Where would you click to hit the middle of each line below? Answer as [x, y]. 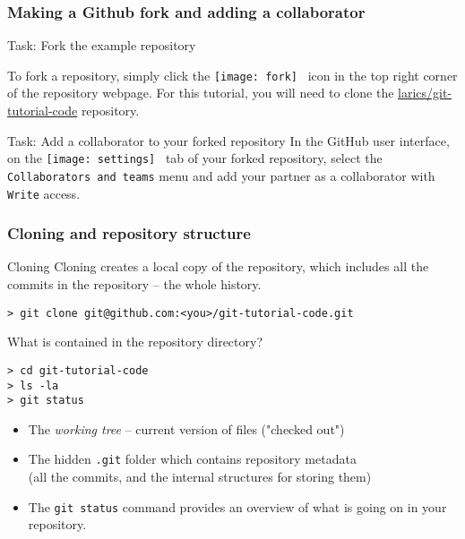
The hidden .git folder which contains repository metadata [192, 459]
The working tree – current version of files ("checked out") [186, 428]
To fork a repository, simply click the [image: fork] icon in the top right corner [232, 75]
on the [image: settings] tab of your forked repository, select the [195, 158]
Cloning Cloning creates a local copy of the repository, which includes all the [218, 266]
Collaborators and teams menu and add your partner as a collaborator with [221, 175]
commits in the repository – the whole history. [134, 284]
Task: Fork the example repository [102, 45]
